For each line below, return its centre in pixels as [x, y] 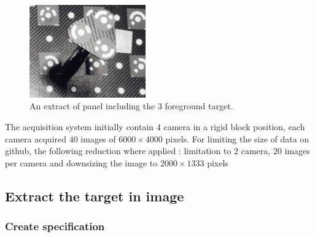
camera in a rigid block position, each [234, 127]
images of [98, 138]
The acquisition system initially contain [80, 127]
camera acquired [36, 138]
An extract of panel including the [92, 106]
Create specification [55, 226]
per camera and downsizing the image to [81, 162]
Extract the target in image [95, 196]
